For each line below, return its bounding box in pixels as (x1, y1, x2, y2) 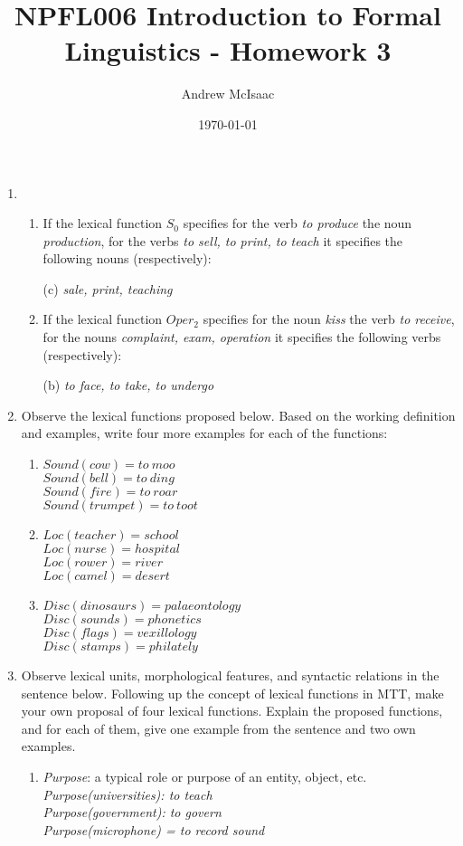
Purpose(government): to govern (43, 803, 222, 822)
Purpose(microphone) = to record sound (43, 820, 265, 839)
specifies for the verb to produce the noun (183, 214, 412, 233)
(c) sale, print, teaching (43, 279, 173, 298)
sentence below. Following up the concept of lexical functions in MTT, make (21, 683, 444, 702)
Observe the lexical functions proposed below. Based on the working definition (21, 405, 456, 424)
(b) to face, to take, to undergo (43, 375, 214, 394)
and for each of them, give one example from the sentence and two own (21, 718, 416, 737)
